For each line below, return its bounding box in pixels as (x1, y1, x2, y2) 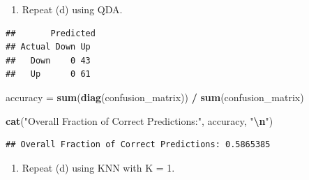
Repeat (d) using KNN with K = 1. (22, 160, 175, 174)
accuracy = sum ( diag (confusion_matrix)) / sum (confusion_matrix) (6, 89, 304, 104)
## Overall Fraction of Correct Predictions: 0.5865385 (6, 140, 271, 150)
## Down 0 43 (6, 55, 91, 66)
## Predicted (6, 28, 96, 38)
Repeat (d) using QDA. (22, 2, 123, 16)
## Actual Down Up (6, 42, 91, 52)
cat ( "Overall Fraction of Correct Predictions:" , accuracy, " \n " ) (6, 113, 273, 128)
